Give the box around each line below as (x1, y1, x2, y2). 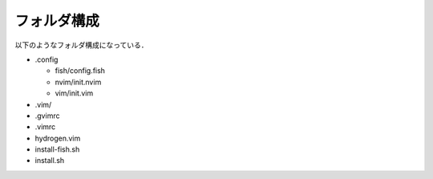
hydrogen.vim (34, 133, 81, 143)
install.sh (34, 156, 65, 165)
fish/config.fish (55, 66, 106, 75)
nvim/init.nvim (55, 77, 102, 87)
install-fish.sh (34, 144, 80, 154)
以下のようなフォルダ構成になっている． (14, 40, 148, 50)
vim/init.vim (55, 88, 94, 98)
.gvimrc (34, 111, 60, 120)
